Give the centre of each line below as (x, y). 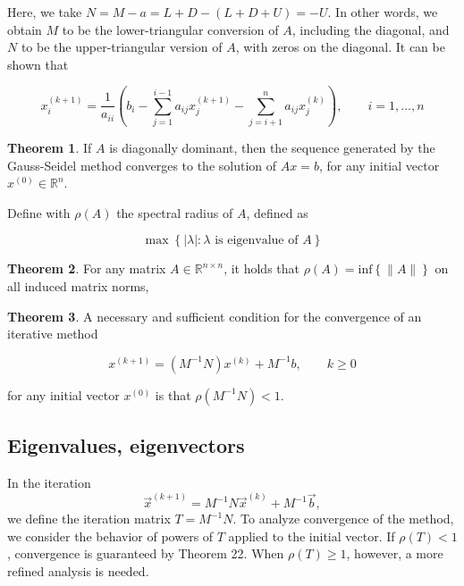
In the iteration (49, 483)
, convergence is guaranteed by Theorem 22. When (146, 553)
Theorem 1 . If (50, 148)
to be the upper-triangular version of (122, 47)
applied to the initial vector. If (312, 536)
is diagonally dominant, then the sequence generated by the (272, 148)
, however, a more (395, 553)
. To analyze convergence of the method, (343, 519)
